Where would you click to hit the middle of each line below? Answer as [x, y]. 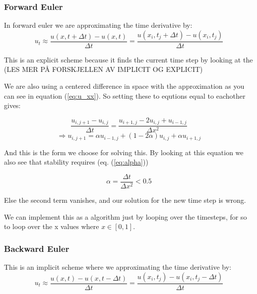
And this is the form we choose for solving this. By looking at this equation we [124, 152]
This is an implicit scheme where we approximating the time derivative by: [118, 267]
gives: [12, 105]
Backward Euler [37, 248]
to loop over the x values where [52, 226]
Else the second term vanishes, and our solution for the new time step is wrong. [125, 200]
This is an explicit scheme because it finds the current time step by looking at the [128, 59]
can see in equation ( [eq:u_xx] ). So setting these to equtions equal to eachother [125, 95]
